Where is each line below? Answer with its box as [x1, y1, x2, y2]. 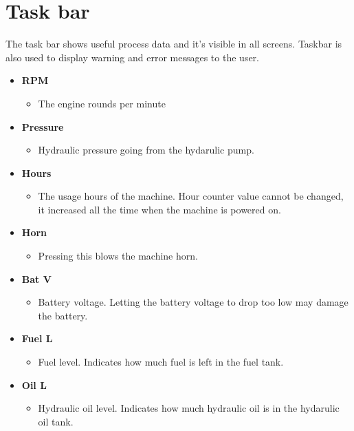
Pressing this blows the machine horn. [38, 249, 198, 263]
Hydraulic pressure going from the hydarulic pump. [38, 143, 254, 157]
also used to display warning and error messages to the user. [5, 50, 259, 64]
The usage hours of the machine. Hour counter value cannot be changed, [38, 189, 344, 203]
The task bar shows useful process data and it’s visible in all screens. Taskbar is [5, 36, 342, 51]
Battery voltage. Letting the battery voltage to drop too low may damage [38, 295, 349, 309]
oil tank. [38, 414, 74, 428]
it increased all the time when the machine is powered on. [38, 202, 281, 216]
